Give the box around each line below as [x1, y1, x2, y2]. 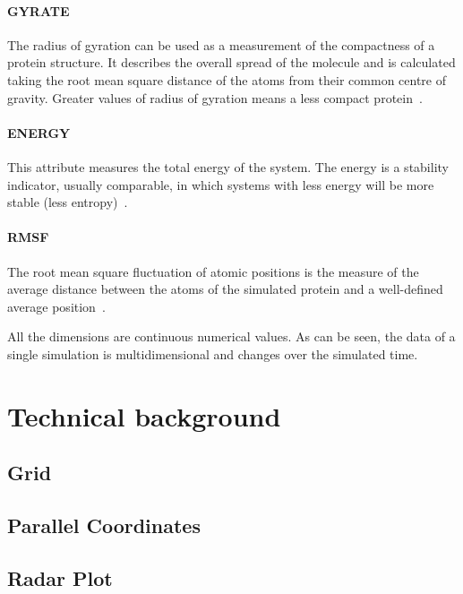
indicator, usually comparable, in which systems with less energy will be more [7, 175, 434, 194]
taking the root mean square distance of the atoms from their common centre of [7, 70, 446, 89]
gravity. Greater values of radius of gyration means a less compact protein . [7, 88, 423, 107]
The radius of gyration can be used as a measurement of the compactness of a [7, 35, 435, 54]
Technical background [7, 397, 281, 434]
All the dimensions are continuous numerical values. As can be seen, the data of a [7, 327, 456, 346]
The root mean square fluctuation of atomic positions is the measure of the [7, 262, 419, 280]
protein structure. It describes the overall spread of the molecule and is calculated [7, 53, 456, 72]
